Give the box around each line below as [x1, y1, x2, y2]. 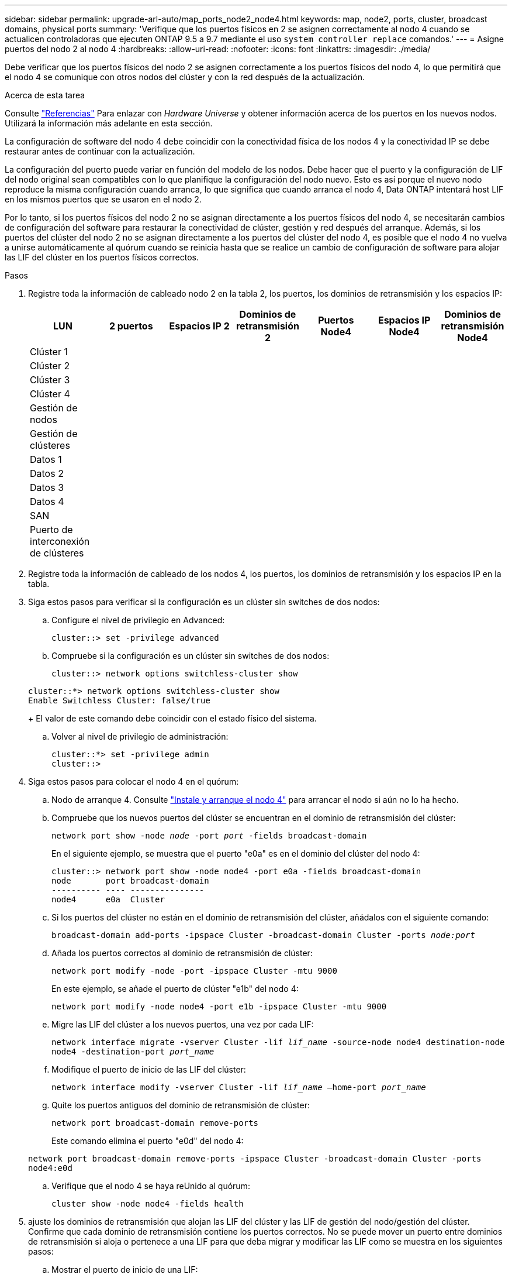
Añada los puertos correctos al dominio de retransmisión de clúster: [51, 948, 313, 958]
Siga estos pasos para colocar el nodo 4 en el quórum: [28, 777, 239, 786]
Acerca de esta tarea [5, 90, 85, 100]
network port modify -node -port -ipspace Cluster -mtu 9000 [51, 966, 337, 975]
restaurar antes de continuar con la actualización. [5, 146, 195, 156]
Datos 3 [30, 482, 64, 493]
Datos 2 [30, 468, 64, 479]
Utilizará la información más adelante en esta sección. [5, 118, 213, 128]
